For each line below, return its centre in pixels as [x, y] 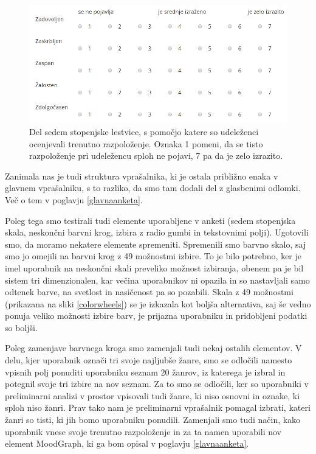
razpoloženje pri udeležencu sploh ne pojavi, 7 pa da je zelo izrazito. [156, 155]
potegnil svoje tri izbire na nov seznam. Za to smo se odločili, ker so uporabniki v [157, 384]
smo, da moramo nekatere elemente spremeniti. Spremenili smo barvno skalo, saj [156, 244]
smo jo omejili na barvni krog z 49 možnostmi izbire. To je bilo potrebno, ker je [153, 256]
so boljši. [21, 327]
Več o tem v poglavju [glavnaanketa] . [74, 199]
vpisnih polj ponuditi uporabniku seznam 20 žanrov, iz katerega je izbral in [145, 372]
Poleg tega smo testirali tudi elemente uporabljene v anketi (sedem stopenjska [150, 220]
